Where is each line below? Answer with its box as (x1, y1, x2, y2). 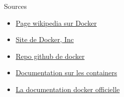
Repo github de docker (15, 50, 85, 61)
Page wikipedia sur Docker (15, 17, 97, 28)
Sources (4, 1, 27, 11)
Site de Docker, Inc (15, 34, 74, 45)
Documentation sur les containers (15, 67, 118, 78)
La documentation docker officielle (15, 84, 120, 94)
